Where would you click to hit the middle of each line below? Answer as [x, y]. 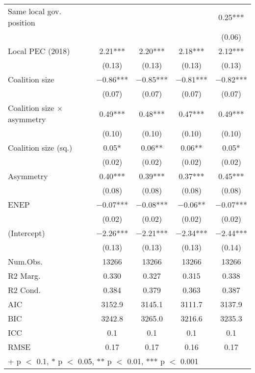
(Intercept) [26, 233]
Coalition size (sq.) [40, 147]
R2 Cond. [24, 290]
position [22, 22]
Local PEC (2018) [39, 51]
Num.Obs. [25, 261]
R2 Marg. [24, 276]
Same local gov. [35, 11]
